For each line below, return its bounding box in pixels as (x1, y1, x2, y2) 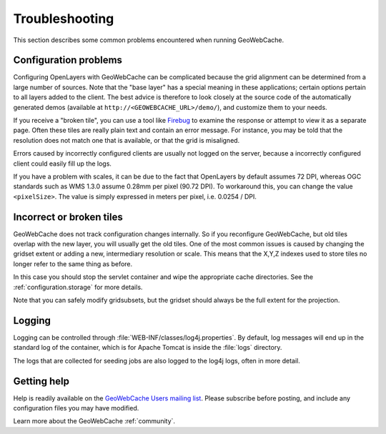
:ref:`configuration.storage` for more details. (13, 283, 143, 291)
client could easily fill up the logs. (13, 159, 112, 168)
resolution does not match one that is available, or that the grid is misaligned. (13, 136, 240, 144)
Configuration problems (13, 54, 123, 66)
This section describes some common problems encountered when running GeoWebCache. (13, 36, 284, 44)
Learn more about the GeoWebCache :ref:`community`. (13, 417, 175, 425)
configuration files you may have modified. (13, 403, 139, 412)
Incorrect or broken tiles (13, 211, 123, 223)
